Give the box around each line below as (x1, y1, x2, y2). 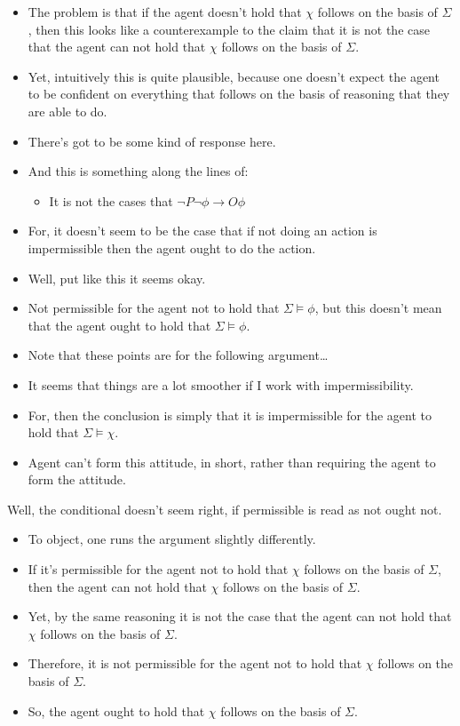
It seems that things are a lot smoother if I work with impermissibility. (28, 375, 414, 394)
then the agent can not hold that (28, 577, 207, 595)
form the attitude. (28, 470, 126, 489)
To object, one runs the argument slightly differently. (28, 530, 316, 548)
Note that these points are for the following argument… (28, 346, 329, 364)
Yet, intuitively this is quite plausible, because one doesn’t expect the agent (28, 67, 440, 85)
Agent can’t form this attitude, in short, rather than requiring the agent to (28, 452, 436, 471)
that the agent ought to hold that (28, 315, 211, 334)
